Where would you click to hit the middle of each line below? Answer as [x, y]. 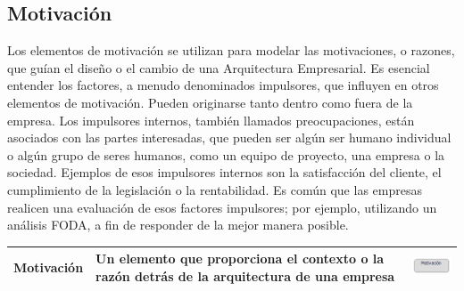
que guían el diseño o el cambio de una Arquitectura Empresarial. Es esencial [219, 67]
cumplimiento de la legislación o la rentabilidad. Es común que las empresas [215, 189]
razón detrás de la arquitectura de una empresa [245, 275]
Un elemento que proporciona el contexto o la [240, 259]
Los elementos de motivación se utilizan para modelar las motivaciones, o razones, [231, 50]
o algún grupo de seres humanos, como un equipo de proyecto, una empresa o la [226, 154]
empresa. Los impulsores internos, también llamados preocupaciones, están [211, 120]
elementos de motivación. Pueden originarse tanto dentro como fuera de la [210, 102]
